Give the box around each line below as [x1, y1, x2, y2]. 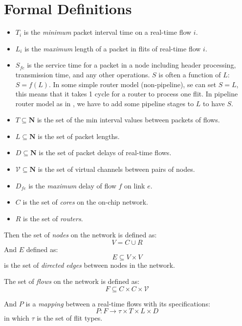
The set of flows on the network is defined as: [4, 276, 140, 286]
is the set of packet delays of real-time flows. [39, 147, 172, 158]
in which [4, 313, 29, 323]
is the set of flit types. [37, 313, 103, 323]
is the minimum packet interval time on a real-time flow [23, 27, 192, 37]
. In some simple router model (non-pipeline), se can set [48, 79, 217, 89]
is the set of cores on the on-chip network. [22, 197, 148, 207]
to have [203, 98, 225, 108]
